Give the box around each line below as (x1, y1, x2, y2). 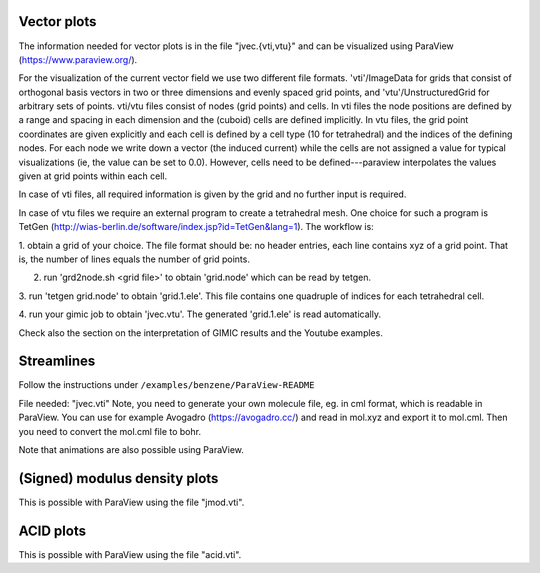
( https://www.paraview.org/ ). (18, 53, 138, 65)
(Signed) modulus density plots (18, 470, 219, 487)
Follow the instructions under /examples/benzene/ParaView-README (18, 379, 315, 391)
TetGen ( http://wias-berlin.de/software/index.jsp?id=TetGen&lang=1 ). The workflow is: (18, 221, 374, 233)
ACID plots (18, 522, 87, 539)
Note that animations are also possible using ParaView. (18, 444, 245, 456)
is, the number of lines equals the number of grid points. (18, 253, 250, 265)
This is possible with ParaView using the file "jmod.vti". (18, 496, 245, 508)
